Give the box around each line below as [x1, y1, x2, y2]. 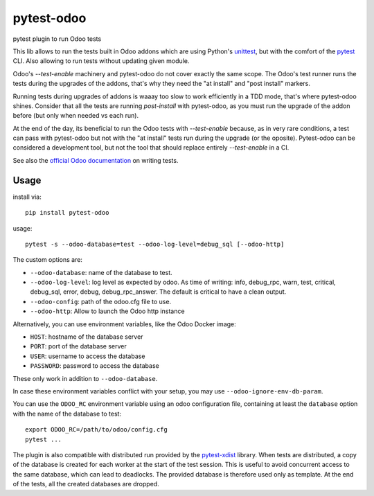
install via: [12, 193, 42, 201]
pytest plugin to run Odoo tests [12, 35, 102, 43]
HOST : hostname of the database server [30, 333, 143, 341]
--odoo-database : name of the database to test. [30, 268, 172, 276]
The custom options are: [12, 256, 83, 264]
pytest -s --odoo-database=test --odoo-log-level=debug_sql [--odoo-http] [25, 240, 285, 248]
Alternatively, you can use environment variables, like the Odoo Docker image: [12, 319, 237, 328]
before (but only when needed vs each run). [12, 112, 139, 120]
